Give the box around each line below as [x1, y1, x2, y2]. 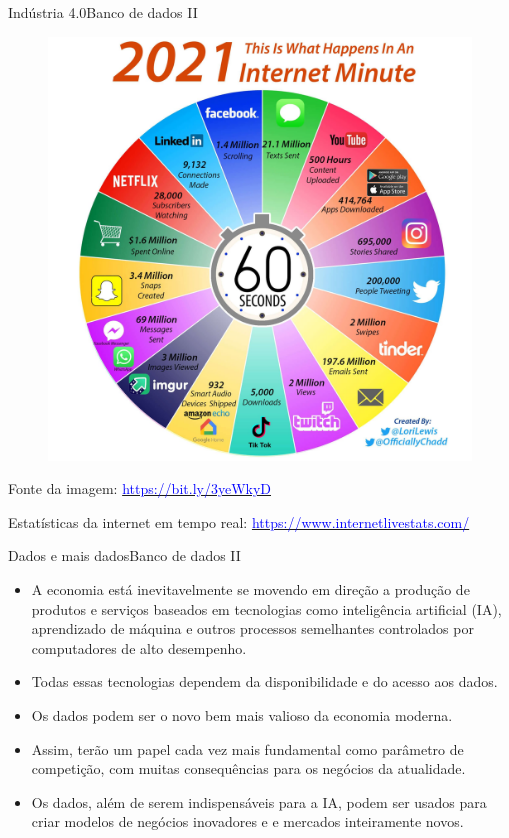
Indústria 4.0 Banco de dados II [8, 2, 198, 22]
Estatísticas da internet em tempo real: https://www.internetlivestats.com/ [8, 511, 470, 532]
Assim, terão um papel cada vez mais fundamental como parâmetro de [31, 738, 464, 759]
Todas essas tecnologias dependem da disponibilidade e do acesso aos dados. [31, 671, 498, 692]
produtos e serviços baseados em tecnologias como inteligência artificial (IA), [31, 598, 502, 619]
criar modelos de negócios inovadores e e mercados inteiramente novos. [31, 811, 464, 832]
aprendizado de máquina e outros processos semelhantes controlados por [31, 618, 474, 639]
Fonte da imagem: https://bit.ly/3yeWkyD [8, 478, 272, 499]
